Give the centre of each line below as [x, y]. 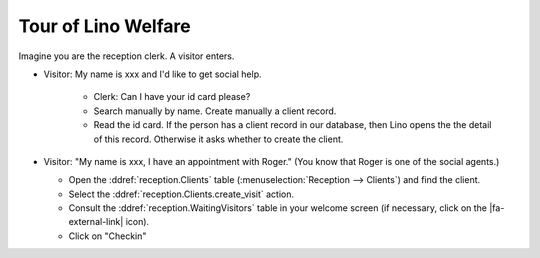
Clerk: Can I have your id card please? [172, 97]
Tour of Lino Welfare [104, 26]
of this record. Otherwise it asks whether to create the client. [218, 139]
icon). [137, 222]
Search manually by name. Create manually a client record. [215, 111]
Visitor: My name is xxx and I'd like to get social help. [152, 74]
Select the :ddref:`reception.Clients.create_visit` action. [181, 194]
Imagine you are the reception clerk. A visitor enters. [126, 56]
